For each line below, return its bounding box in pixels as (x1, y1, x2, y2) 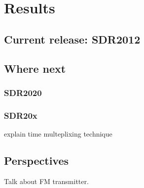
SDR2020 (4, 86, 42, 98)
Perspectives (4, 152, 69, 168)
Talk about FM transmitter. (4, 176, 89, 186)
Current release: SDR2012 (4, 31, 141, 47)
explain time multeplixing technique (4, 129, 112, 139)
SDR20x (4, 109, 37, 121)
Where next (4, 60, 66, 76)
